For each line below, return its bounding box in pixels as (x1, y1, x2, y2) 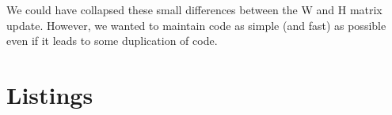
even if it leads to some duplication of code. (6, 32, 218, 49)
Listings (6, 78, 93, 110)
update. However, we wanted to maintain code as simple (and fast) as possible (6, 17, 386, 33)
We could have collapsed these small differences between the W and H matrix (6, 2, 382, 17)
